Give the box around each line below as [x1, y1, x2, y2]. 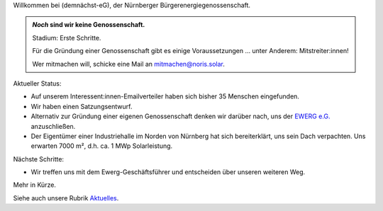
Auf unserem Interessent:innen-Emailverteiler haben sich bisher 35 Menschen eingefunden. [30, 92, 299, 101]
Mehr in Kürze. [13, 181, 57, 189]
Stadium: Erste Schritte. [32, 33, 101, 42]
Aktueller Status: [13, 79, 62, 88]
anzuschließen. [30, 122, 76, 130]
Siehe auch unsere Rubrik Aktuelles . [13, 193, 119, 202]
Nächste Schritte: [13, 154, 64, 163]
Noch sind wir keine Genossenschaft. [32, 21, 145, 29]
